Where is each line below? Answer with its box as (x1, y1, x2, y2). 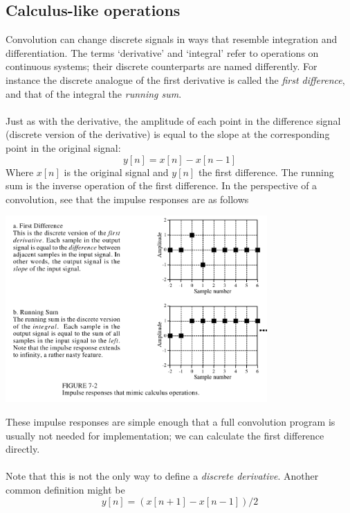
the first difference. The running (198, 164, 334, 179)
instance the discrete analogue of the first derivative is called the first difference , (6, 72, 345, 87)
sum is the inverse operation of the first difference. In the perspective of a (6, 178, 317, 193)
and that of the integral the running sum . (6, 86, 182, 101)
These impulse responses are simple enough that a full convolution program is (6, 415, 335, 429)
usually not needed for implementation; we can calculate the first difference (6, 428, 324, 442)
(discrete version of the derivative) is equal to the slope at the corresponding (6, 127, 330, 141)
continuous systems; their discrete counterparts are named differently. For (6, 59, 317, 73)
